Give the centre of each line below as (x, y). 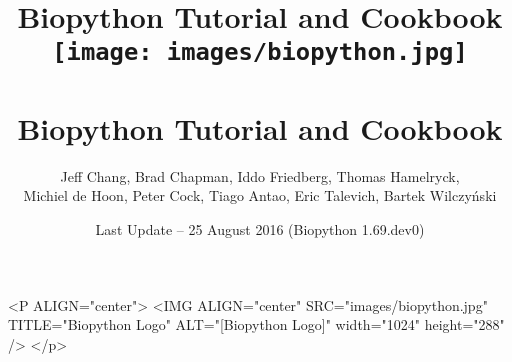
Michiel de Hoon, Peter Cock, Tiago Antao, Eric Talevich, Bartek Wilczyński (260, 195)
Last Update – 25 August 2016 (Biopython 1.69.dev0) (260, 229)
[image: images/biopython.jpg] (260, 52)
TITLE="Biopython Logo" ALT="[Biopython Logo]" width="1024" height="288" (256, 324)
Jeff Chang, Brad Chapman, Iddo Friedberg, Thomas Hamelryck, (260, 175)
